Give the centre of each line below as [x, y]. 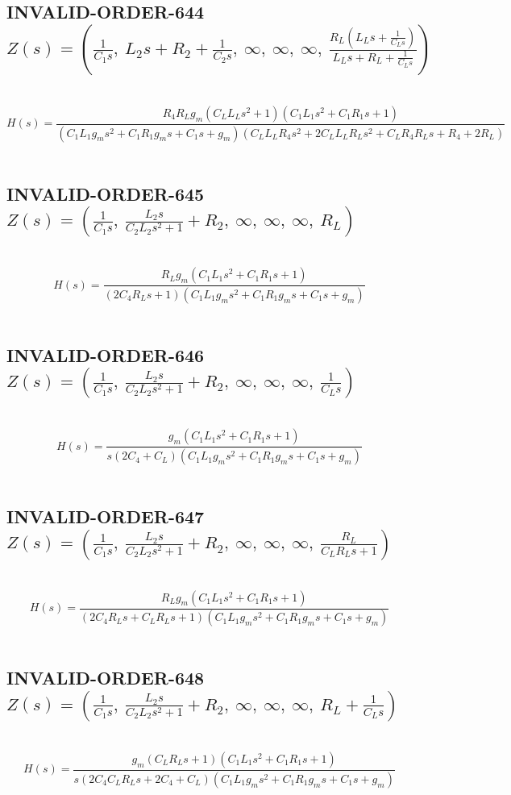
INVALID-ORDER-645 [106, 193]
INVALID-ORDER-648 [106, 678]
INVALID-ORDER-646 [106, 354]
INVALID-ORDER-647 [106, 516]
